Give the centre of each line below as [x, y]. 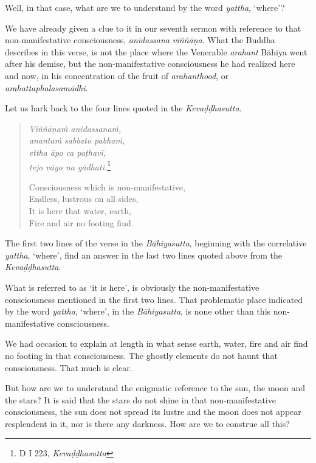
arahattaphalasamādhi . [46, 87]
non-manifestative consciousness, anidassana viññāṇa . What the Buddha [140, 40]
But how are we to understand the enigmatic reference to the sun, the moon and [155, 388]
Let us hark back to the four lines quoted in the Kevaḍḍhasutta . [123, 108]
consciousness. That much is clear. [69, 367]
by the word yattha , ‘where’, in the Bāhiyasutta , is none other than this [138, 311]
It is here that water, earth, [80, 210]
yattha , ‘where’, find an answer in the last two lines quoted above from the [143, 255]
